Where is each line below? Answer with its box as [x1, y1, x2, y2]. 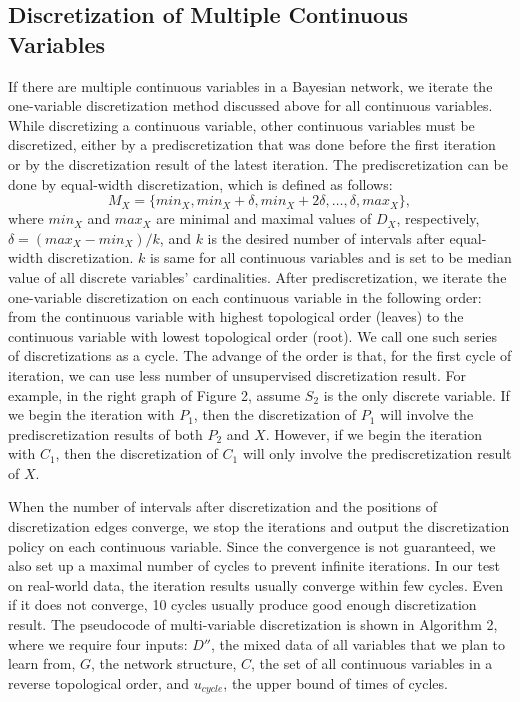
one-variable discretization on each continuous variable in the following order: [8, 286, 482, 307]
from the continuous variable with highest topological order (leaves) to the [8, 306, 464, 327]
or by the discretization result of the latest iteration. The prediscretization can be [8, 153, 508, 174]
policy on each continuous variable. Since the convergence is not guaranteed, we [8, 535, 496, 556]
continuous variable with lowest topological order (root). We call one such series [8, 325, 498, 346]
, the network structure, [91, 653, 237, 674]
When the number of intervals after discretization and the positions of [8, 496, 438, 517]
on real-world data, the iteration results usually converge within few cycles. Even [8, 574, 503, 595]
